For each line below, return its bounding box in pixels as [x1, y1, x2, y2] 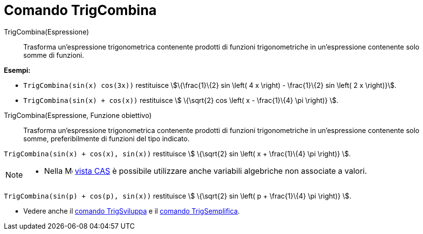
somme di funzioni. [23, 50, 84, 59]
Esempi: [4, 66, 31, 74]
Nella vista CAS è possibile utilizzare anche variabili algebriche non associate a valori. [44, 166, 367, 176]
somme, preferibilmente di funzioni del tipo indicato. [23, 134, 190, 143]
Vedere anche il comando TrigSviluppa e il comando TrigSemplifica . [23, 206, 240, 215]
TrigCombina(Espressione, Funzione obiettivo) [4, 111, 152, 119]
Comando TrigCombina [4, 2, 157, 18]
